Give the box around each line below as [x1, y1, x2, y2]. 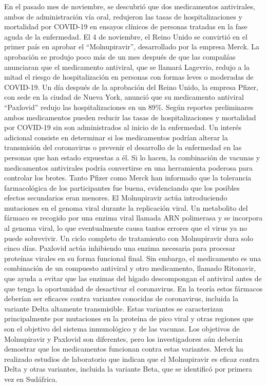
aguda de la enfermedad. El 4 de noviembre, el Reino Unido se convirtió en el [4, 31, 247, 42]
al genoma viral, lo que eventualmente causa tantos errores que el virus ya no [4, 223, 247, 233]
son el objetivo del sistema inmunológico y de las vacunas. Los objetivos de [4, 323, 240, 334]
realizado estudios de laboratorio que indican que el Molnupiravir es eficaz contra [4, 353, 259, 364]
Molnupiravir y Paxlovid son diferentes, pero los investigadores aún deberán [4, 333, 243, 344]
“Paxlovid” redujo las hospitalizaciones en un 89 [4, 101, 156, 112]
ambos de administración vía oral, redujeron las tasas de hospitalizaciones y [4, 11, 242, 22]
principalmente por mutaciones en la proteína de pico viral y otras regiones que [4, 313, 254, 324]
